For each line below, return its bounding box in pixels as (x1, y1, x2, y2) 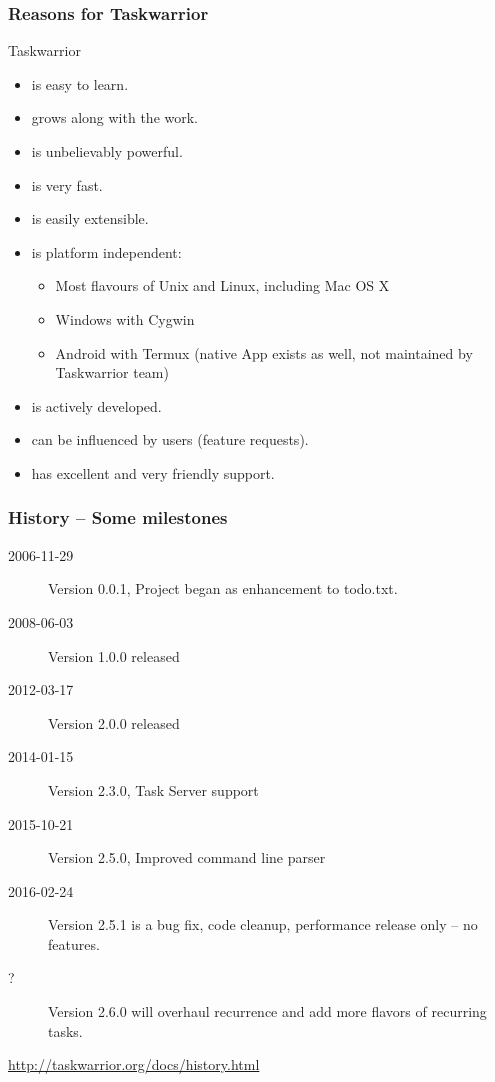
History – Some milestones (8, 505, 228, 530)
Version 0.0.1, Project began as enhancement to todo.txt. (48, 578, 398, 599)
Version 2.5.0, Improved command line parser (48, 847, 326, 868)
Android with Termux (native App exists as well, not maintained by (55, 342, 473, 363)
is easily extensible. (31, 208, 149, 229)
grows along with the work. (31, 107, 199, 128)
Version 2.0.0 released (48, 712, 180, 733)
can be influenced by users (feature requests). (31, 429, 309, 450)
